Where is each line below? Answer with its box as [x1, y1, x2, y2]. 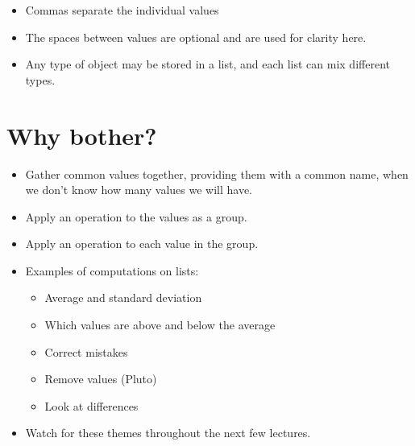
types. [25, 71, 56, 88]
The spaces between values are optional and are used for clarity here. [25, 28, 367, 45]
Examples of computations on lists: [25, 262, 199, 279]
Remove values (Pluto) [44, 370, 157, 387]
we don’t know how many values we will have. [25, 181, 252, 198]
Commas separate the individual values [25, 2, 219, 18]
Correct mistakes [44, 343, 128, 360]
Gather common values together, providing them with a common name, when [25, 165, 409, 182]
